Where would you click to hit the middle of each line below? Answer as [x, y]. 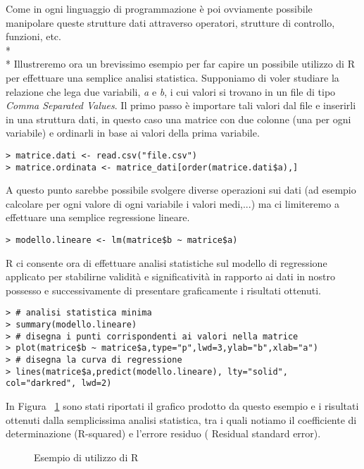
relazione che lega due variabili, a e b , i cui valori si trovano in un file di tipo [171, 91]
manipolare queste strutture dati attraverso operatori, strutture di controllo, [170, 22]
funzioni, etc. [33, 36]
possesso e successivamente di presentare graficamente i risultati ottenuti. [163, 290]
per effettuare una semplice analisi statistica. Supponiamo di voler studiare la [172, 77]
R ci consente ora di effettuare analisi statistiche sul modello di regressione [167, 262]
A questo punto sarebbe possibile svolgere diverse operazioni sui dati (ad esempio [181, 190]
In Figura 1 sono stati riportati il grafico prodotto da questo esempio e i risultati [182, 406]
